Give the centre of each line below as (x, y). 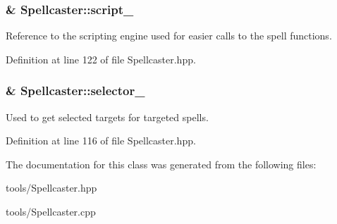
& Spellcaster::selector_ (75, 91)
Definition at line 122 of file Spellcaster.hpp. (101, 59)
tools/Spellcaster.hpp (51, 188)
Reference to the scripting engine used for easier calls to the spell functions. (169, 36)
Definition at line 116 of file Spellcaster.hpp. (101, 141)
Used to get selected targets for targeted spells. (107, 117)
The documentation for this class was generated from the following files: (161, 164)
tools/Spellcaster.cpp (51, 211)
